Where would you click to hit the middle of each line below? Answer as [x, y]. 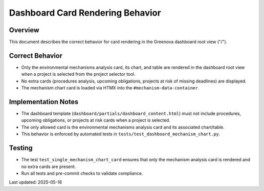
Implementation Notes [44, 102]
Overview [24, 30]
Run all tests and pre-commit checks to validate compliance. [82, 173]
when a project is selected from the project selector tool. [78, 74]
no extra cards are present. [49, 167]
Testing [21, 148]
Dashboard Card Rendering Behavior [85, 13]
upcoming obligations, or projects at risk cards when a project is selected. [96, 120]
